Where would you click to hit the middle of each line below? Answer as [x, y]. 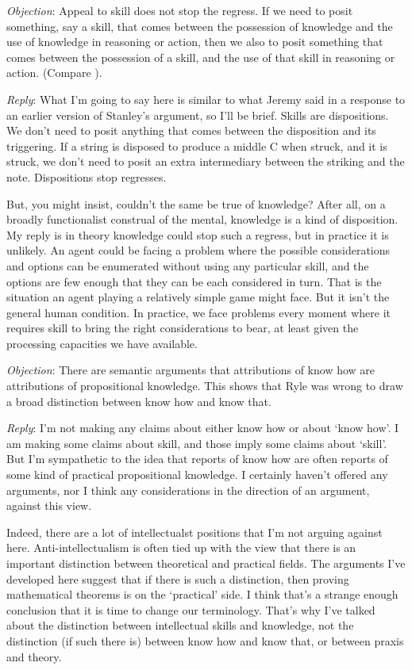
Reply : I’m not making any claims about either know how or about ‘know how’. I [203, 428]
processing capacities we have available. [102, 343]
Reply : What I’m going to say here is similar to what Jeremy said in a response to [206, 99]
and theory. [34, 656]
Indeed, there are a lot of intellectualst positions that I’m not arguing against [194, 532]
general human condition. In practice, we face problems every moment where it [199, 312]
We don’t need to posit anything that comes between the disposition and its [191, 130]
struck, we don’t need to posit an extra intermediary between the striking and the [206, 161]
